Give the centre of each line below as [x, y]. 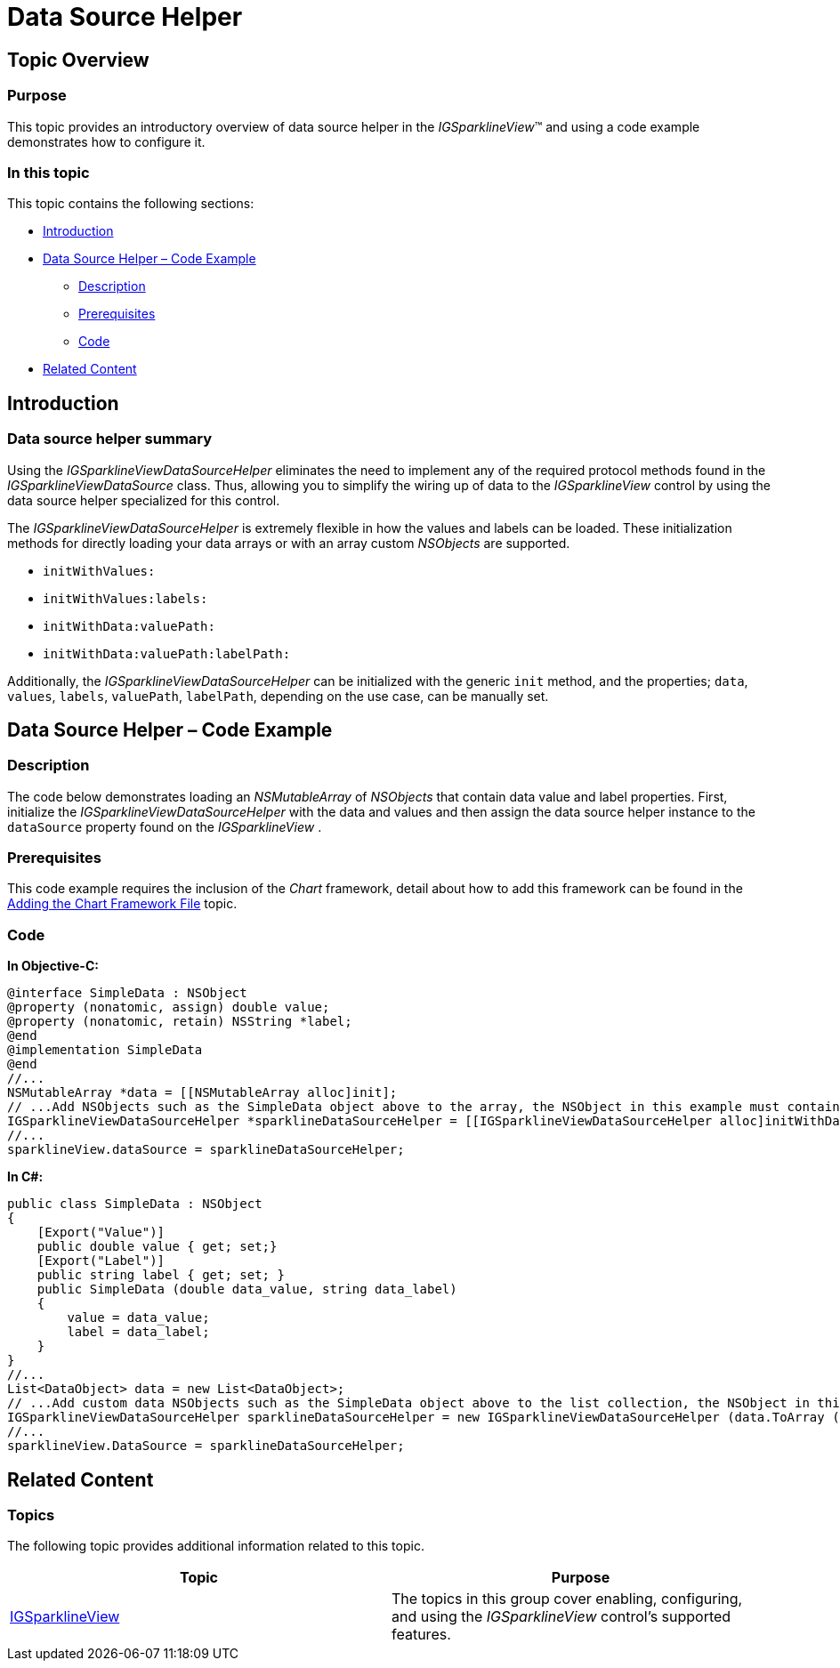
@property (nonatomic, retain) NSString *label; [180, 1022]
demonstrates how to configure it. [106, 141]
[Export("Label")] [101, 1261]
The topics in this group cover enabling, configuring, [567, 1599]
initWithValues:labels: [125, 598]
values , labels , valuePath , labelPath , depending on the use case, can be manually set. [278, 696]
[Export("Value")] [101, 1233]
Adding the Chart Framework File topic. [122, 904]
